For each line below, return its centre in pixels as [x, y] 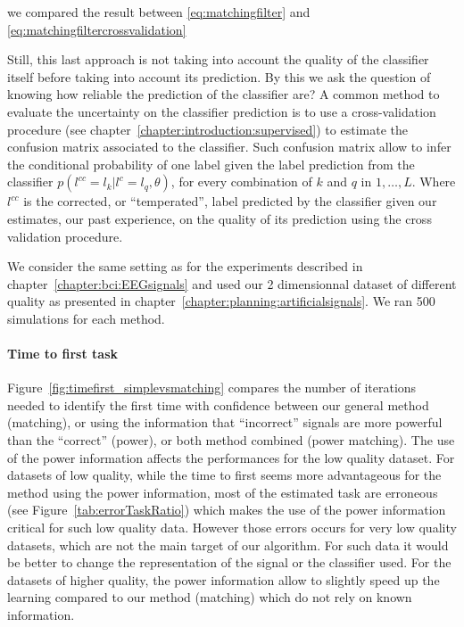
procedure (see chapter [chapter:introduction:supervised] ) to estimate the [207, 129]
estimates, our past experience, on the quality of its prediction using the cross [220, 218]
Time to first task [62, 354]
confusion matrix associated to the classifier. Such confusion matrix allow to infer [229, 147]
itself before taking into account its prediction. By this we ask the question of [219, 76]
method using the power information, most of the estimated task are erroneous [223, 492]
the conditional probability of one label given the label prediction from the [211, 164]
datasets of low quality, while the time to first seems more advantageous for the [224, 475]
